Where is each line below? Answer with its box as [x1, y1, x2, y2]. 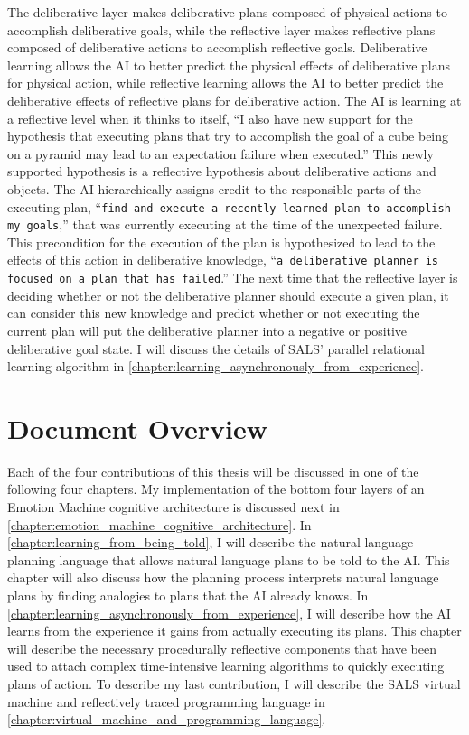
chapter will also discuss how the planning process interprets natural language [7, 568, 439, 587]
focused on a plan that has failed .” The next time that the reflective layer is [7, 268, 458, 287]
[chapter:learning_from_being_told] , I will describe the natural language [7, 533, 414, 552]
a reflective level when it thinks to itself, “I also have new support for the [7, 108, 413, 127]
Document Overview [7, 409, 267, 446]
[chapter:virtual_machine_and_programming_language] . [7, 710, 326, 729]
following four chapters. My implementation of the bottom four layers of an [7, 479, 425, 498]
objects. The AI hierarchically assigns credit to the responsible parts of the [7, 179, 422, 198]
